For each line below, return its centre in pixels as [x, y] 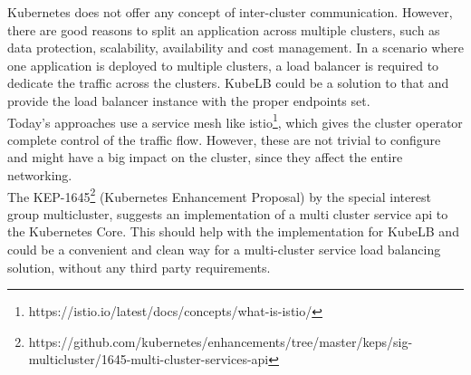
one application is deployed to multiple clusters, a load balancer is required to [223, 65]
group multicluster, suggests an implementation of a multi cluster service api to [228, 213]
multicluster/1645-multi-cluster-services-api [149, 359]
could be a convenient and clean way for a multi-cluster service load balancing [224, 250]
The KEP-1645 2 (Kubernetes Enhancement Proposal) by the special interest [219, 195]
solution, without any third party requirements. [139, 267]
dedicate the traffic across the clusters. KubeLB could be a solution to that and [228, 83]
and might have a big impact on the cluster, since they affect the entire [205, 157]
